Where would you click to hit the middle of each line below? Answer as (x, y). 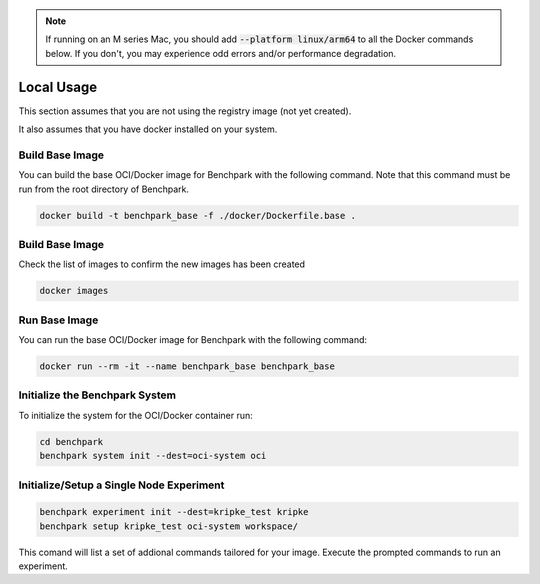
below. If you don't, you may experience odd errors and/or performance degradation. (221, 53)
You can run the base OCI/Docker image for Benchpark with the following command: (193, 340)
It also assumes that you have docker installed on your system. (148, 129)
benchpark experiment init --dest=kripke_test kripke (174, 512)
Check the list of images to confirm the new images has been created (161, 264)
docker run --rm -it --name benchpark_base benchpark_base (187, 366)
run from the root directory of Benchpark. (104, 189)
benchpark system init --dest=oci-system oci (153, 456)
